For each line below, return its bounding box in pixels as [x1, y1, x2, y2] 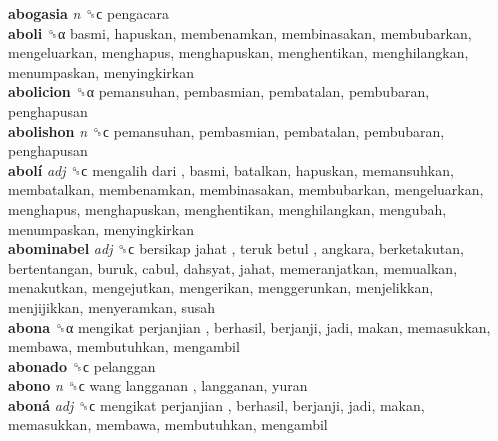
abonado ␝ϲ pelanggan [8, 355, 156, 376]
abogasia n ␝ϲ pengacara [8, 3, 169, 23]
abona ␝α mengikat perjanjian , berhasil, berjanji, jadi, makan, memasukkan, [8, 316, 491, 337]
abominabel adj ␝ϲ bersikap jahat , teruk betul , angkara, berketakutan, [8, 238, 464, 259]
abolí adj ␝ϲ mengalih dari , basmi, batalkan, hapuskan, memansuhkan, [8, 159, 454, 180]
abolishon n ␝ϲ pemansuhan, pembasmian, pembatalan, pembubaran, [8, 120, 445, 141]
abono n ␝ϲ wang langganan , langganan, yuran [8, 375, 308, 396]
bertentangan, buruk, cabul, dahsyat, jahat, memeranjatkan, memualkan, [8, 257, 458, 278]
